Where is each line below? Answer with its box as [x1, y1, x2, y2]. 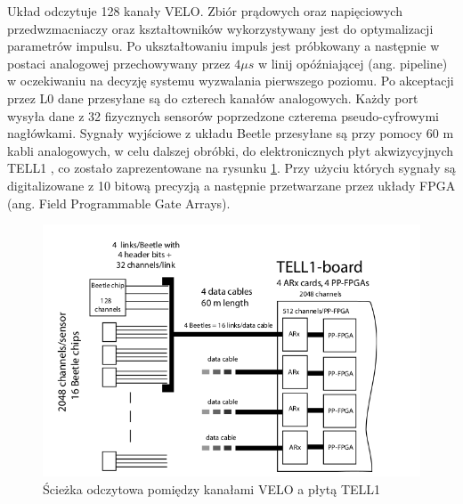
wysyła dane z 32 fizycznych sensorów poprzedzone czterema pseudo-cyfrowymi [7, 106, 439, 125]
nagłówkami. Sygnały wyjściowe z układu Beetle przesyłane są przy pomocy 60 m [7, 124, 454, 142]
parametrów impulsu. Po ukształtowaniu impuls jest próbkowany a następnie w [7, 37, 440, 55]
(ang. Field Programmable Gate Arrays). [7, 193, 231, 212]
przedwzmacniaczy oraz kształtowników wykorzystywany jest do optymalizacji [7, 19, 434, 37]
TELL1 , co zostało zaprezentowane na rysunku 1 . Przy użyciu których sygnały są [7, 159, 456, 177]
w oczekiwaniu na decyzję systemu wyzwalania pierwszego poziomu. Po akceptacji [7, 71, 454, 90]
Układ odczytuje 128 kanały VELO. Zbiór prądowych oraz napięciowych [7, 2, 402, 20]
